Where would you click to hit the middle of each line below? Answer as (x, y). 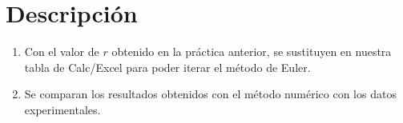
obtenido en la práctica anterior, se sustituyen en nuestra (252, 52)
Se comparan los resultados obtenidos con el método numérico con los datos (210, 94)
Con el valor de (62, 52)
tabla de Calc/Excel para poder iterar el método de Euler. (167, 67)
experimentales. (62, 109)
